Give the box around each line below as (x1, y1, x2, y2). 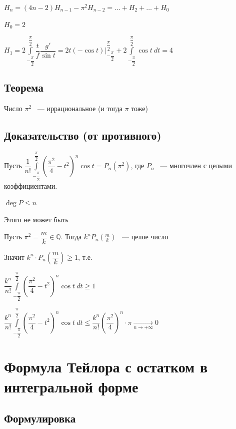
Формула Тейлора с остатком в (4, 356, 208, 377)
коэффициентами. (4, 180, 57, 191)
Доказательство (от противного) (4, 128, 161, 143)
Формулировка (4, 410, 76, 426)
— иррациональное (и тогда (37, 103, 122, 114)
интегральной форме (4, 376, 138, 396)
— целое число (122, 231, 168, 242)
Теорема (4, 80, 43, 95)
